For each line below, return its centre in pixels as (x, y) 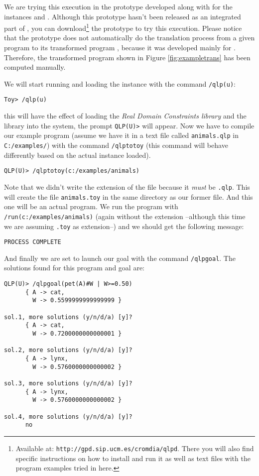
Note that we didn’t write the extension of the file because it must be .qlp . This (127, 186)
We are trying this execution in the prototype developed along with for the (118, 6)
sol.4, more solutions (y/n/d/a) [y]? (68, 416)
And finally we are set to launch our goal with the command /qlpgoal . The (120, 258)
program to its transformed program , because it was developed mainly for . (120, 48)
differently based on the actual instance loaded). (77, 155)
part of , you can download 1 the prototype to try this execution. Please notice (123, 27)
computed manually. (35, 67)
